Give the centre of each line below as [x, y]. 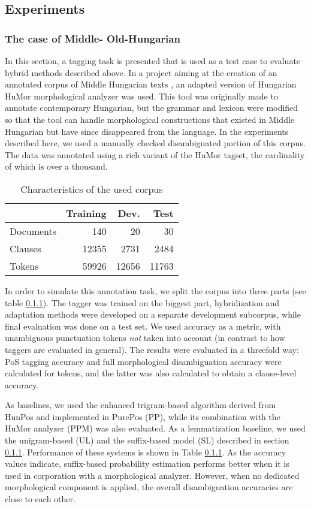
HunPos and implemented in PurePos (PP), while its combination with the [143, 416]
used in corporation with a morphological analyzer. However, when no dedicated [152, 475]
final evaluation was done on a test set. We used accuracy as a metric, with [143, 326]
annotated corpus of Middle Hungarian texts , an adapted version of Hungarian [151, 84]
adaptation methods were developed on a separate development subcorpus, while [153, 314]
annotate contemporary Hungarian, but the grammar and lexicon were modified [152, 108]
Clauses [25, 248]
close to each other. [40, 499]
